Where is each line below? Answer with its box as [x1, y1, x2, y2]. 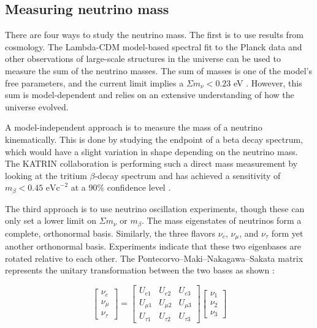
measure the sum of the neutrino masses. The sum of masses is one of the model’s [5, 64, 312, 77]
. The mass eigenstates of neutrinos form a [142, 214, 302, 227]
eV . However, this [233, 76, 302, 89]
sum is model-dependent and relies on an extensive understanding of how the [5, 88, 294, 101]
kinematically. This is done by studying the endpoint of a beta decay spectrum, [5, 132, 304, 145]
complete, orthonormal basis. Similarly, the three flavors [5, 226, 216, 239]
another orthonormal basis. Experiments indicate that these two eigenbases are [5, 240, 302, 253]
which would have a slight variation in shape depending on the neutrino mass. [5, 145, 298, 158]
